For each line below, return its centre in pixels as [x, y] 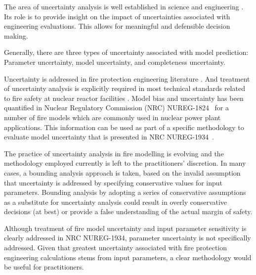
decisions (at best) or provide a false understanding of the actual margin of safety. [128, 211]
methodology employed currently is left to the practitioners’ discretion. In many [125, 163]
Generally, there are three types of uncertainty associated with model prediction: [126, 52]
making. [16, 35]
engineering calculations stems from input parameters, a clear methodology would [128, 257]
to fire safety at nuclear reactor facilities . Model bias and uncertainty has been [124, 98]
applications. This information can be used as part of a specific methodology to [124, 127]
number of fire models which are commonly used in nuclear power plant [112, 117]
